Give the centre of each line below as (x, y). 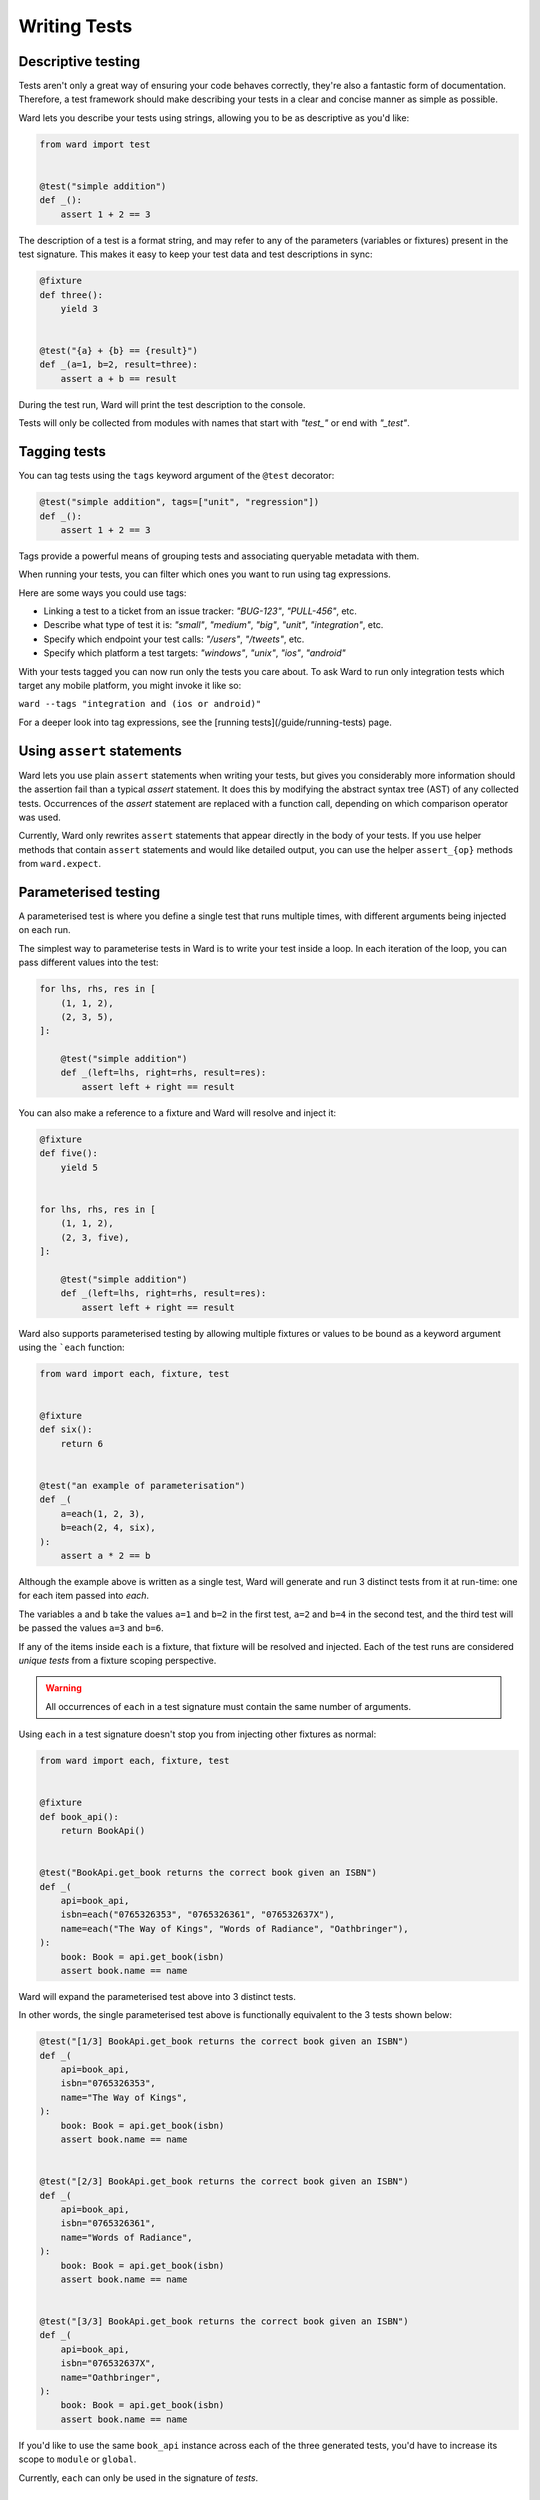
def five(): (69, 1153)
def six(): (66, 1429)
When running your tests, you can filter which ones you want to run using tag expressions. (205, 574)
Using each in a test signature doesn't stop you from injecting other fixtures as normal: (197, 1734)
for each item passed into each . (84, 1596)
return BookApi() (103, 1830)
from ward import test (95, 144)
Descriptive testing (79, 61)
